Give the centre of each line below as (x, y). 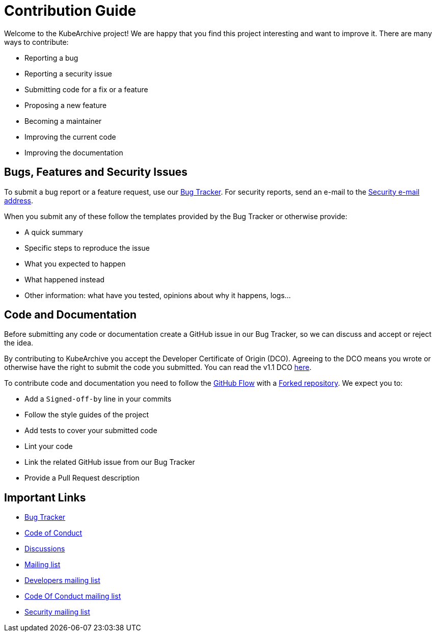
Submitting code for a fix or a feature (86, 89)
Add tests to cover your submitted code (91, 431)
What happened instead (65, 279)
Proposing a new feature (66, 105)
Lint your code (49, 446)
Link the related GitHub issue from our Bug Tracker (110, 462)
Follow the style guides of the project (87, 415)
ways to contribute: (36, 42)
